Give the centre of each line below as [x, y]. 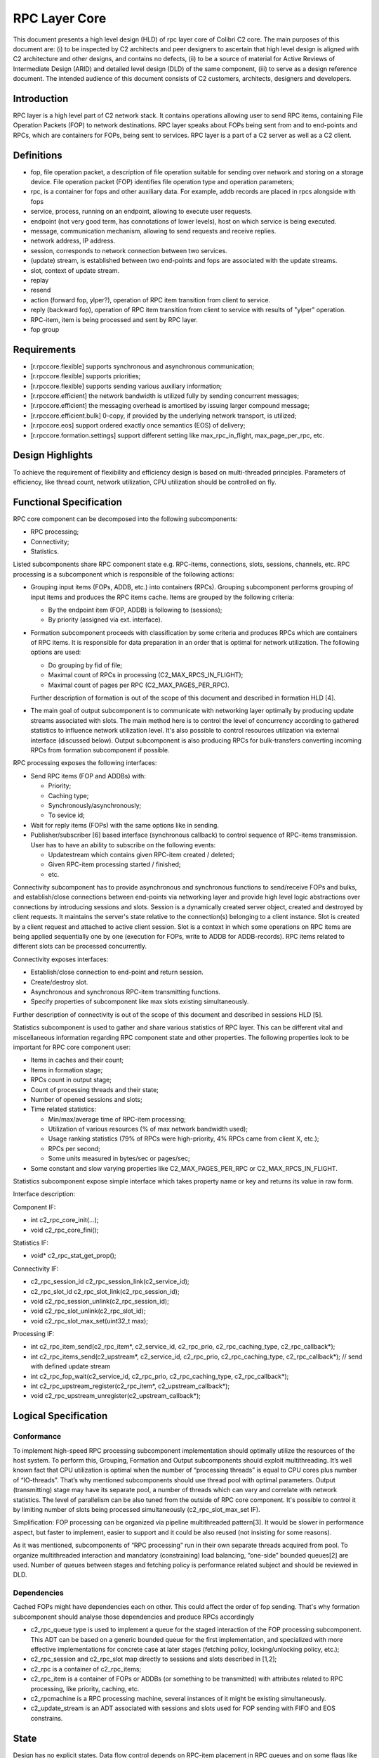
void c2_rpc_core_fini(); [65, 1230]
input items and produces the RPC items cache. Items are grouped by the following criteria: [162, 597]
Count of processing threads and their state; [95, 1089]
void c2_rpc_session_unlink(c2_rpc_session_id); [100, 1301]
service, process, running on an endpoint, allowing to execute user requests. [141, 212]
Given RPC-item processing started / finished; [115, 864]
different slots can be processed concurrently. [80, 947]
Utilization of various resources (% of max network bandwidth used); [148, 1129]
